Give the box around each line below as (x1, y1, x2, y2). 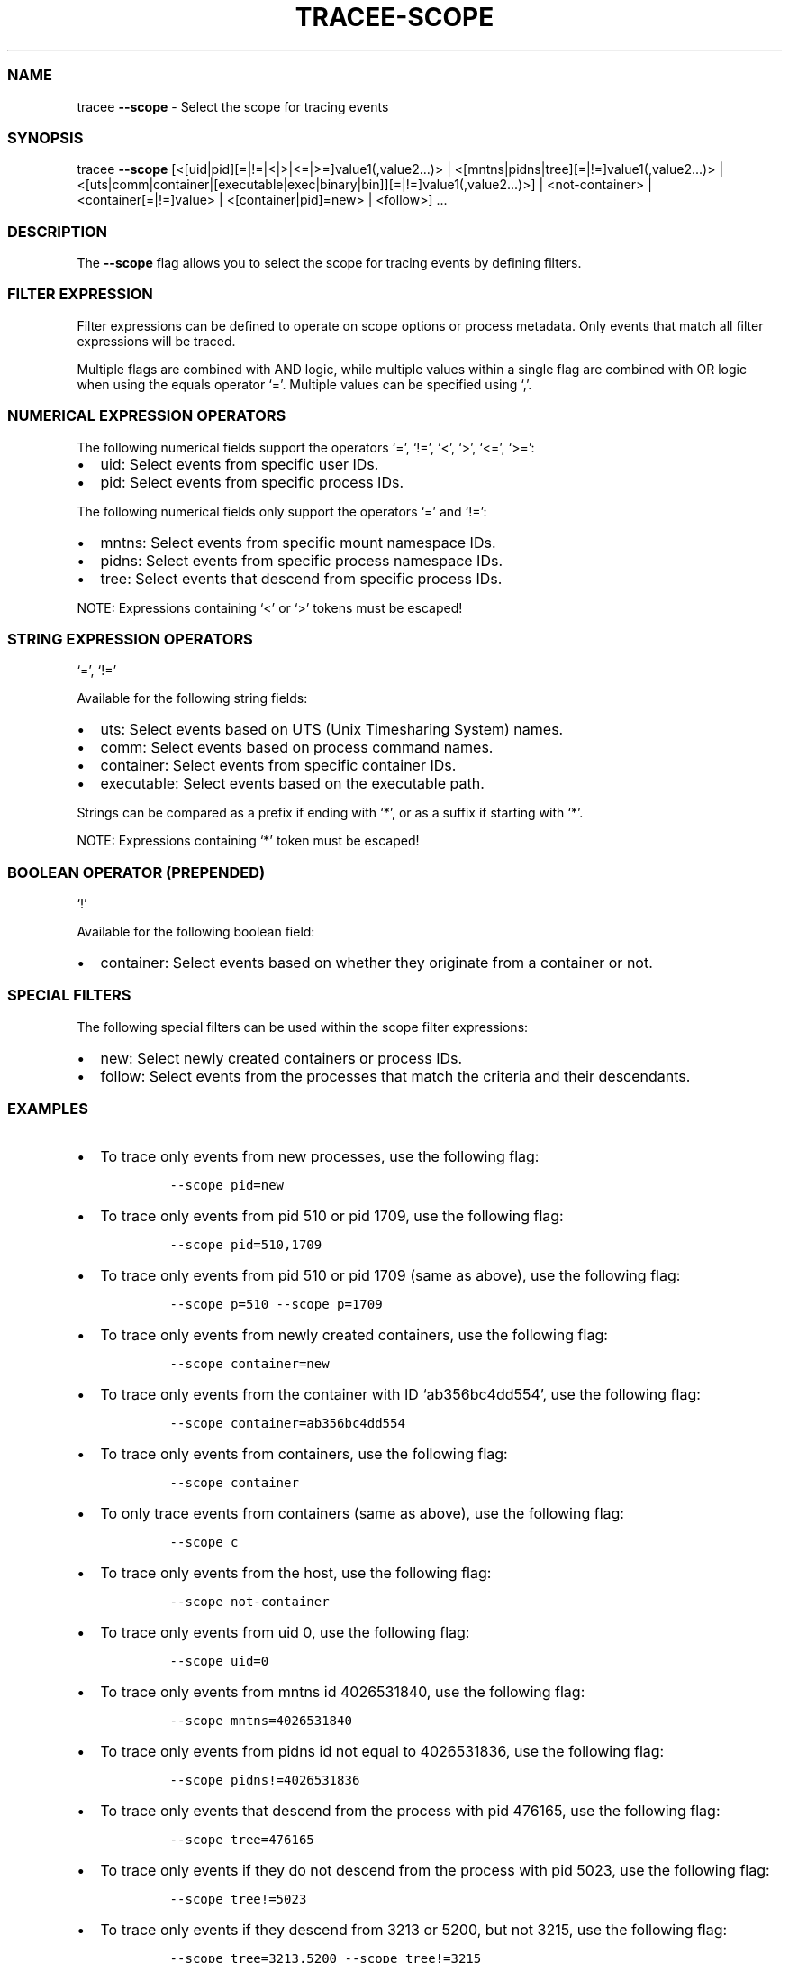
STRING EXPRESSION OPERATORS (7, 629, 253, 648)
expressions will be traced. (77, 333, 236, 349)
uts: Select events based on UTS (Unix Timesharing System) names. (100, 720, 564, 739)
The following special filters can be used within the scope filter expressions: (77, 1018, 529, 1035)
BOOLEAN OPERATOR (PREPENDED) (7, 863, 266, 881)
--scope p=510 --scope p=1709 (169, 1296, 383, 1311)
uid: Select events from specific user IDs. (100, 454, 379, 473)
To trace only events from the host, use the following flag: (100, 1563, 492, 1582)
